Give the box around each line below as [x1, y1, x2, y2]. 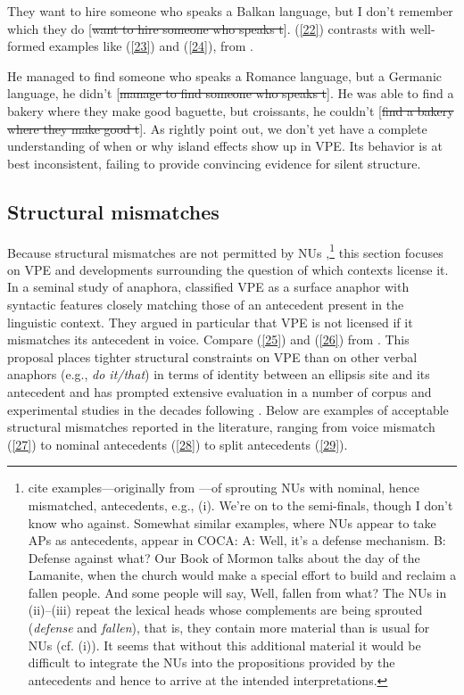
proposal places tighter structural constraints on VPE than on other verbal [7, 347, 418, 366]
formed [7, 37, 46, 55]
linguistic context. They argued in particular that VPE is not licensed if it [7, 312, 413, 331]
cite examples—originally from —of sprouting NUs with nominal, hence [28, 478, 420, 497]
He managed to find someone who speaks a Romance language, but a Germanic [7, 66, 443, 85]
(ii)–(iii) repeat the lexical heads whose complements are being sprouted [28, 600, 423, 619]
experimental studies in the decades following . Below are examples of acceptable [7, 400, 449, 418]
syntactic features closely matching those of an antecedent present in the [7, 294, 404, 313]
